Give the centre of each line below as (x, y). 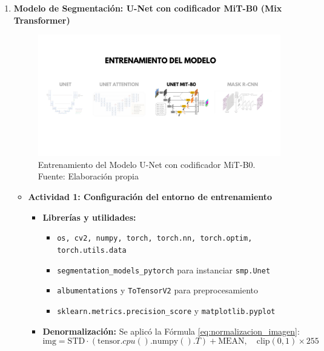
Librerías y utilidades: (89, 217)
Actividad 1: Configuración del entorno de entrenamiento (150, 197)
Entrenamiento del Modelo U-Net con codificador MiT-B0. (147, 164)
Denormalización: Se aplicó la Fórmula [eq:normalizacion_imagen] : (171, 331)
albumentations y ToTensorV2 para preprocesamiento (158, 290)
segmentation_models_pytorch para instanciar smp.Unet (164, 269)
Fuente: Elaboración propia (88, 176)
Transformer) (42, 20)
